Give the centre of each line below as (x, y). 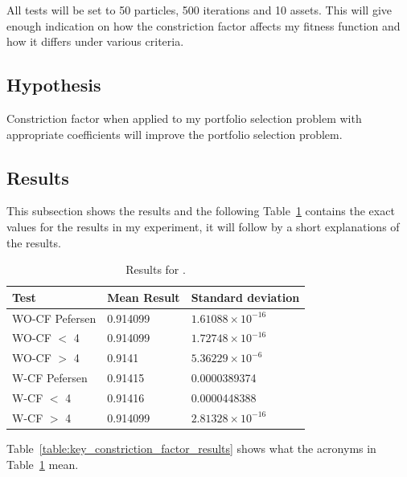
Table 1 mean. (43, 464)
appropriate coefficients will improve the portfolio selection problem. (175, 134)
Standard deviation (245, 297)
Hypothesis (54, 85)
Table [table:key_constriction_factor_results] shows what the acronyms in (191, 448)
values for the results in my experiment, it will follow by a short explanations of (203, 226)
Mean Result (144, 297)
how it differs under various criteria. (95, 41)
